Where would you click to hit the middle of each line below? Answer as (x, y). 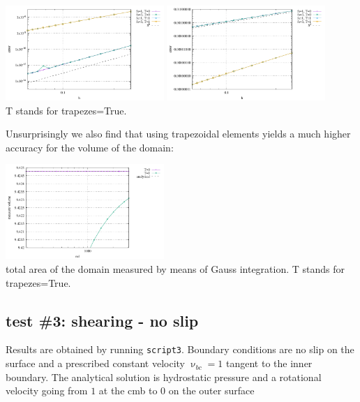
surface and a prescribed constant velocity (96, 363)
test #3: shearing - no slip (102, 320)
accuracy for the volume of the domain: (90, 147)
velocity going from (47, 390)
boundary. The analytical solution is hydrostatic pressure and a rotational (164, 377)
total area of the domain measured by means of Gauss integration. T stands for (175, 269)
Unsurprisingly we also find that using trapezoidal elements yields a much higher (178, 134)
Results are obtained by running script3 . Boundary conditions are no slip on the (180, 349)
